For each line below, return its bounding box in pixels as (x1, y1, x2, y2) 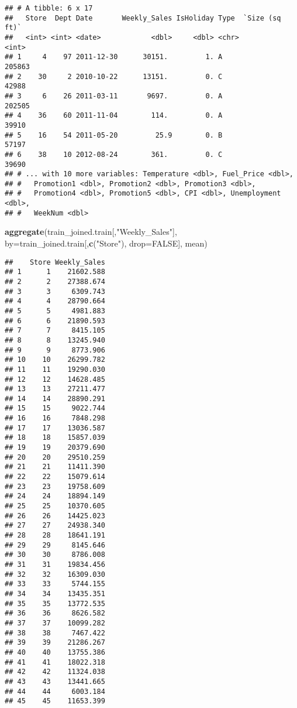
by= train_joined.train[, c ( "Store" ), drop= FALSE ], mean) (5, 237, 208, 249)
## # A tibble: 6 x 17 (5, 4, 93, 12)
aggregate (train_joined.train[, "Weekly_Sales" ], (5, 225, 177, 238)
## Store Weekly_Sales (5, 258, 105, 266)
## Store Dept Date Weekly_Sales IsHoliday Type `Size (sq (5, 13, 281, 22)
